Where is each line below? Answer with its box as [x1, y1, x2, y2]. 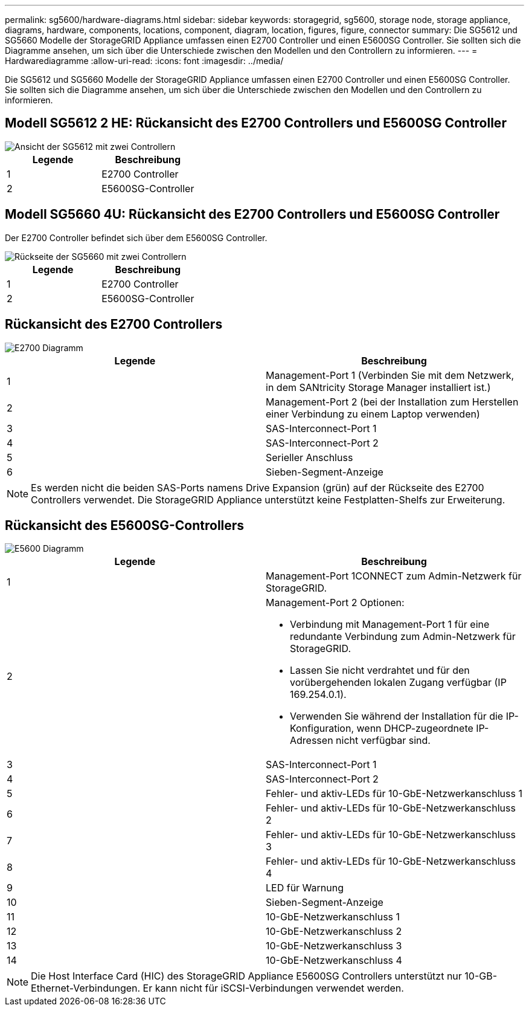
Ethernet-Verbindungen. [31, 982, 141, 995]
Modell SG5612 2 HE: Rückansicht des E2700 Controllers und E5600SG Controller [5, 115, 507, 131]
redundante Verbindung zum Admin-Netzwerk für [290, 630, 516, 643]
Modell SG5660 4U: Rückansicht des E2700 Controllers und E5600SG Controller [5, 207, 500, 222]
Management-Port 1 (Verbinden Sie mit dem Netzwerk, [266, 369, 515, 381]
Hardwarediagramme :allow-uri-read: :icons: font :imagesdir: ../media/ [5, 56, 284, 66]
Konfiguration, [290, 722, 354, 735]
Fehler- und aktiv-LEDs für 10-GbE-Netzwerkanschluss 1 [266, 787, 522, 800]
